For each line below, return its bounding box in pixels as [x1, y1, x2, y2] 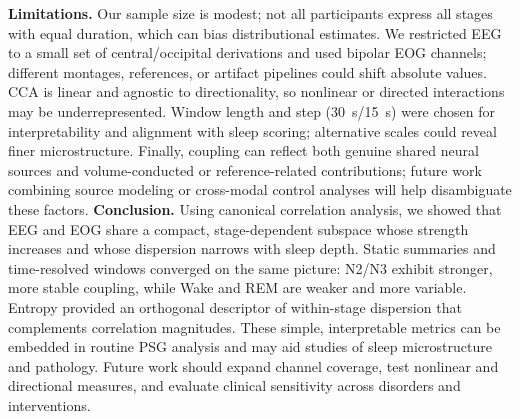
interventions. [8, 394, 91, 415]
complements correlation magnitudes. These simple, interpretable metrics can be [8, 316, 501, 337]
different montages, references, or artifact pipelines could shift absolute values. [8, 61, 487, 82]
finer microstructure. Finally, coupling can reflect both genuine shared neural [8, 140, 479, 161]
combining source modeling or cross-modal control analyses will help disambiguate [8, 179, 512, 200]
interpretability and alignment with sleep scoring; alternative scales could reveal [8, 120, 497, 141]
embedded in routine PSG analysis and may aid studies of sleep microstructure [8, 336, 492, 357]
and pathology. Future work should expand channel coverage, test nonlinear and [8, 355, 499, 376]
